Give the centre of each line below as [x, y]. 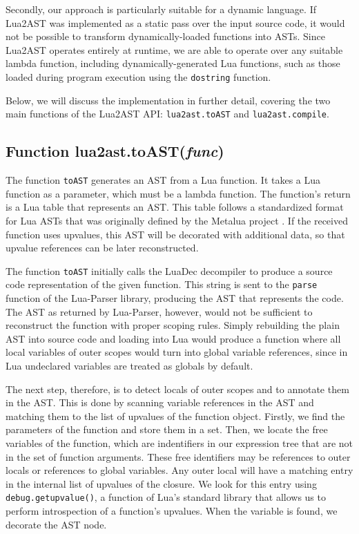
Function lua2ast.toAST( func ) [115, 151]
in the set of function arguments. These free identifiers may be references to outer [178, 456]
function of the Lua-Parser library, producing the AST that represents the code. [175, 298]
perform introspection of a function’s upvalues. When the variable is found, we [172, 510]
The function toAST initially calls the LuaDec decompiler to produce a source [169, 270]
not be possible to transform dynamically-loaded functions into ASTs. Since [165, 36]
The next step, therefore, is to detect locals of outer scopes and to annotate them [177, 389]
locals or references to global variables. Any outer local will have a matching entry [179, 470]
